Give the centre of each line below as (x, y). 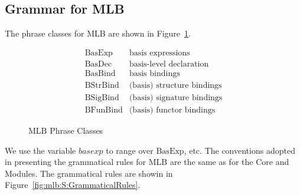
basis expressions (159, 53)
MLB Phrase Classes (66, 130)
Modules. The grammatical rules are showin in (89, 173)
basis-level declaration (169, 64)
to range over (130, 150)
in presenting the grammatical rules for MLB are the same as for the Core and (147, 162)
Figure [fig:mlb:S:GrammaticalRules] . (73, 185)
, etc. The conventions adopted (239, 150)
